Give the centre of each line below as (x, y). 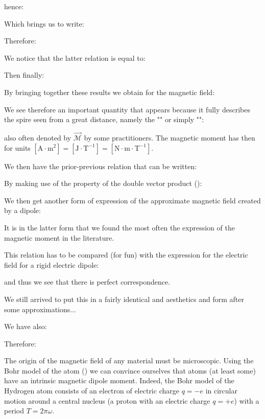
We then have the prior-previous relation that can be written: (101, 166)
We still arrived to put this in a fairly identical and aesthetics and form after (124, 299)
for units (17, 147)
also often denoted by (38, 137)
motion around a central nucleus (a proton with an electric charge (107, 400)
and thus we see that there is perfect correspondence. (87, 282)
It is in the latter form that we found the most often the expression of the (119, 227)
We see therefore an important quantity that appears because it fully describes (127, 109)
